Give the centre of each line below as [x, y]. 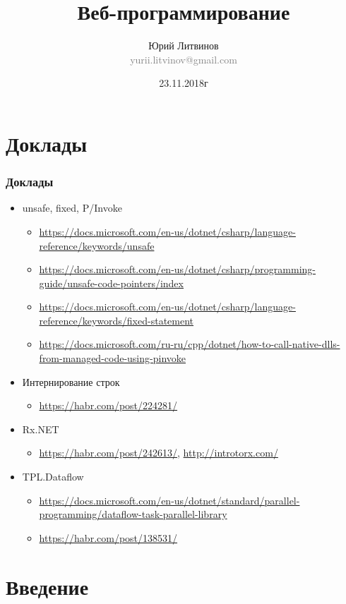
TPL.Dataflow [53, 477]
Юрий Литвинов [184, 46]
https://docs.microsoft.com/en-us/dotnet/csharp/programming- [177, 269]
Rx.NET [41, 429]
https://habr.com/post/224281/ [108, 405]
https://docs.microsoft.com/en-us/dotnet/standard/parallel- [169, 500]
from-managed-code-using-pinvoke [112, 358]
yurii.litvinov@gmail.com [184, 59]
